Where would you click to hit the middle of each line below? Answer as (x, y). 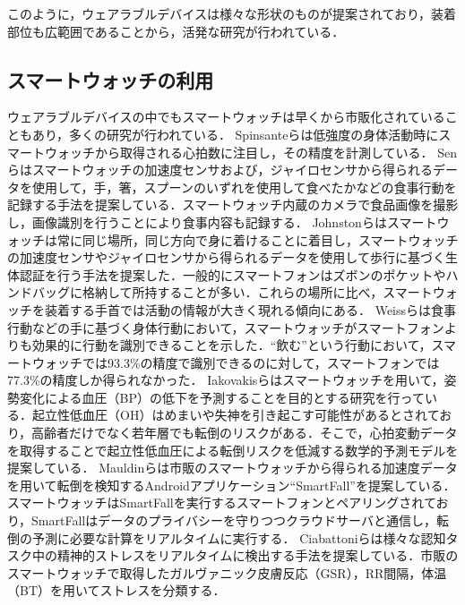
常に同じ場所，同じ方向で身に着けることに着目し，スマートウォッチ (258, 239)
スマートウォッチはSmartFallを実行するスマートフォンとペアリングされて (222, 503)
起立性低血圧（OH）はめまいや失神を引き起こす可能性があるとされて (236, 415)
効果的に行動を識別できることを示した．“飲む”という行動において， (232, 345)
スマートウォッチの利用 (111, 79)
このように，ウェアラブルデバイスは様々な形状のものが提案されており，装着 (232, 13)
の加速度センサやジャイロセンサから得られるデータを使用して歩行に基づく (226, 257)
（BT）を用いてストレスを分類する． (116, 590)
